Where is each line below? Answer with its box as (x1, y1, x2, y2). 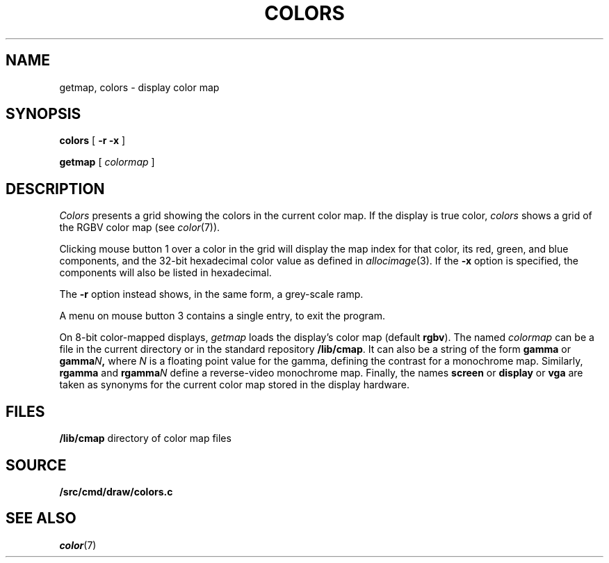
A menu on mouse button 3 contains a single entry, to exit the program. (59, 310, 385, 322)
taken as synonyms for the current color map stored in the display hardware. (59, 379, 409, 391)
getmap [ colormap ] (59, 156, 155, 168)
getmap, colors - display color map (59, 81, 220, 93)
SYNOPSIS (6, 105, 81, 123)
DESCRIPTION (6, 180, 105, 198)
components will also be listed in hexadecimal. (59, 267, 272, 279)
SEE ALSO (6, 509, 76, 528)
